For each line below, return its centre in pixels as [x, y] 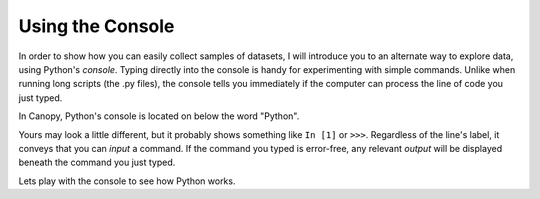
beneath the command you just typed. [97, 162]
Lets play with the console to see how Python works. [127, 181]
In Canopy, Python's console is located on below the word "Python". [159, 116]
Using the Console [96, 26]
